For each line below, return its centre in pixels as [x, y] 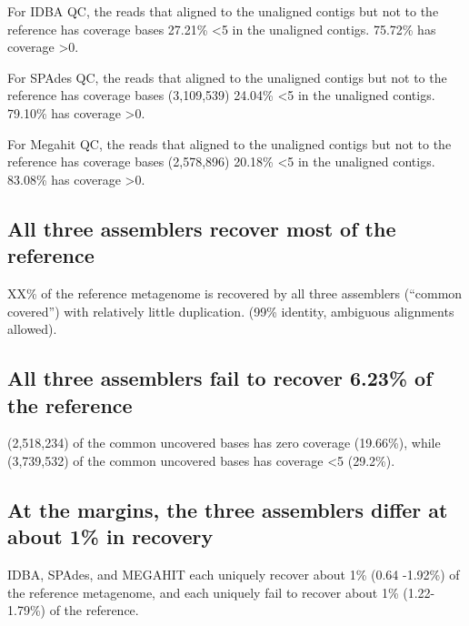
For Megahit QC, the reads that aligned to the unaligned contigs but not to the [230, 143]
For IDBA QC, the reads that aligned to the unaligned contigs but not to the [223, 11]
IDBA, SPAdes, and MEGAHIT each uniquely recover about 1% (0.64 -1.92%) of [234, 575]
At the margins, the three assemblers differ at [228, 509]
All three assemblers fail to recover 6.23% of [220, 378]
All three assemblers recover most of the [202, 228]
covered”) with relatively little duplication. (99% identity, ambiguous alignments [231, 311]
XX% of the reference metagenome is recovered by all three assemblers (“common [235, 293]
